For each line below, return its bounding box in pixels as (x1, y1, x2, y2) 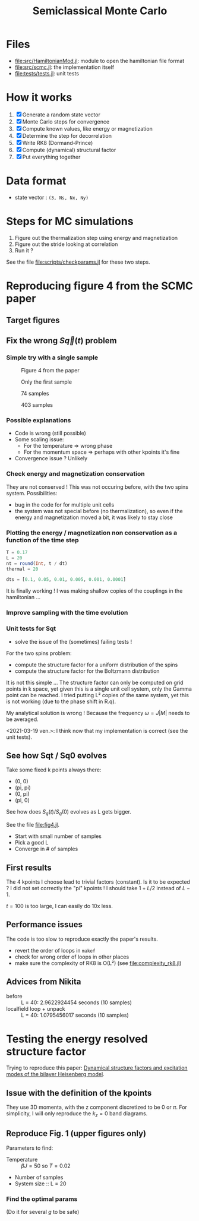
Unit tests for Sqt (6, 625, 56, 633)
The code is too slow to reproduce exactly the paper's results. (6, 935, 159, 942)
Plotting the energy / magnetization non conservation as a (6, 529, 177, 537)
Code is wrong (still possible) (14, 429, 86, 437)
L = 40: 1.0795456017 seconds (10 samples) (21, 1011, 129, 1018)
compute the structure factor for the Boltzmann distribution (14, 667, 160, 675)
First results (6, 862, 52, 872)
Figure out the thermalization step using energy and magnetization (14, 234, 178, 241)
